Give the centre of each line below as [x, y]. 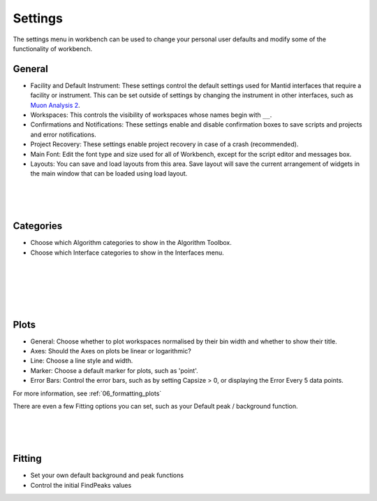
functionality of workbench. [53, 48]
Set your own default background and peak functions [107, 475]
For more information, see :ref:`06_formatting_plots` [87, 393]
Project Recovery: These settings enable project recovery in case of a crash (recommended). [164, 144]
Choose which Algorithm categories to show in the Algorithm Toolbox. [131, 243]
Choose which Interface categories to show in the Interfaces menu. [127, 253]
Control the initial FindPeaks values [81, 485]
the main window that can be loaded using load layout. [109, 174]
